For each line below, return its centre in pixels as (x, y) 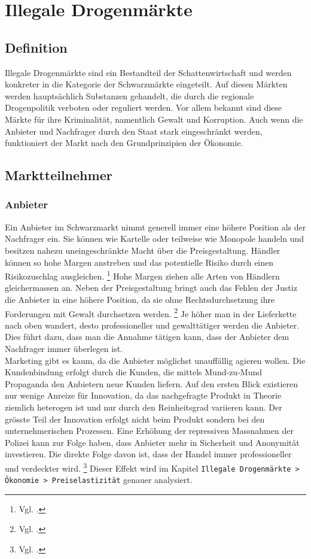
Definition (36, 47)
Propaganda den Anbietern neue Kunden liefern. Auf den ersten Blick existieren (151, 383)
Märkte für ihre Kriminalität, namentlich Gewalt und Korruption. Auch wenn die (154, 119)
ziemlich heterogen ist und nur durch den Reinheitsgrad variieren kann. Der (144, 407)
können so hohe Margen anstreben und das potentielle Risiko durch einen (139, 262)
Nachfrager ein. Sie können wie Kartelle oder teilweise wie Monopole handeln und (154, 239)
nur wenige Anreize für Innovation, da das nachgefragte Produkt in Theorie (143, 395)
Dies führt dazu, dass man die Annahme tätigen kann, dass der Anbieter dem (147, 337)
